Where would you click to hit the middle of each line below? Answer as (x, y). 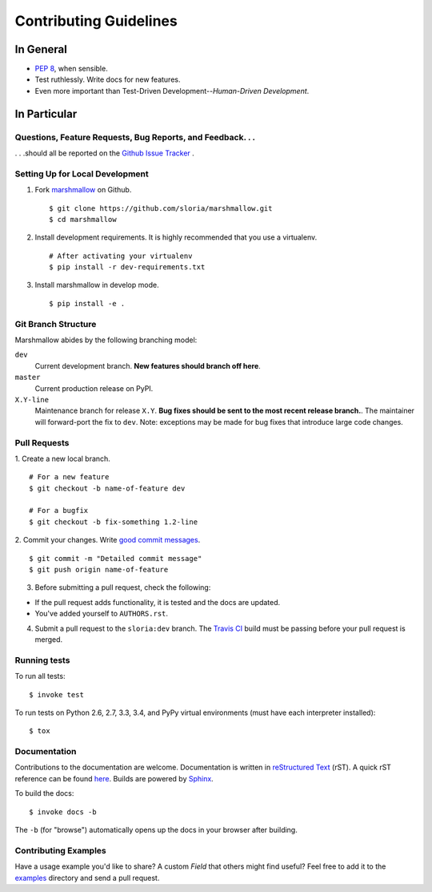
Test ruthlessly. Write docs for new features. (108, 79)
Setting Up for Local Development (82, 174)
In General (41, 49)
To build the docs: (44, 793)
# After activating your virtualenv (121, 256)
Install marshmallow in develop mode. (97, 285)
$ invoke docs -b (63, 812)
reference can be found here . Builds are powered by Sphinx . (114, 778)
